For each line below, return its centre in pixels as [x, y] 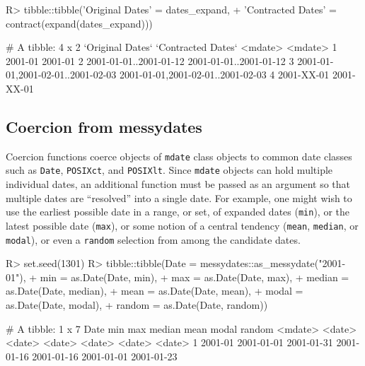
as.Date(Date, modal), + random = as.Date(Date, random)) [137, 305]
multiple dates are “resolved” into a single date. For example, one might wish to [179, 197]
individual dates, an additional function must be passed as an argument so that [178, 184]
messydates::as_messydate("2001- [273, 263]
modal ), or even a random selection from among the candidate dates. [153, 239]
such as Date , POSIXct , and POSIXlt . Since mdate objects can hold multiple [169, 170]
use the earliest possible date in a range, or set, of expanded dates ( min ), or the [178, 212]
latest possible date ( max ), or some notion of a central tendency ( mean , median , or [182, 225]
